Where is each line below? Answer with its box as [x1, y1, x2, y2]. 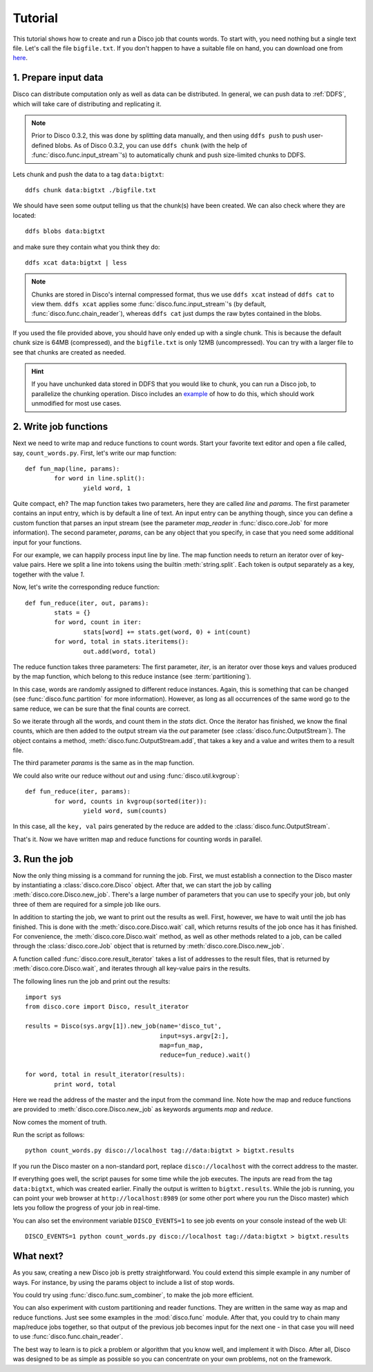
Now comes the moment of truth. [12, 1118, 107, 1126]
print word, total [54, 1080, 117, 1088]
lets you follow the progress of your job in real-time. [12, 1203, 160, 1212]
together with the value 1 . [12, 570, 85, 579]
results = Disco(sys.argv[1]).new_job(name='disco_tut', [25, 1022, 222, 1030]
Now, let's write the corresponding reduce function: [12, 583, 160, 591]
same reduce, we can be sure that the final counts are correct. [12, 704, 191, 713]
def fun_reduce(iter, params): [25, 788, 131, 796]
